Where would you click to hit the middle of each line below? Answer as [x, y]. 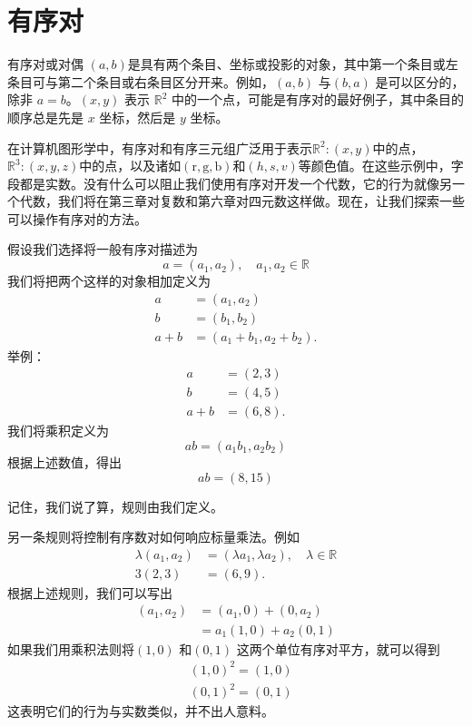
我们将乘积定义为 [58, 431]
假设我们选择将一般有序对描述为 [103, 249]
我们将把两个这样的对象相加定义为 [109, 281]
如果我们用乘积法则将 [71, 648]
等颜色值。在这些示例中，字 [381, 166]
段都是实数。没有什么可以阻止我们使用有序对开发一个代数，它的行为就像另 [230, 183]
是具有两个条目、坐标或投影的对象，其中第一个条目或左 [293, 64]
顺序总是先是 [45, 117]
